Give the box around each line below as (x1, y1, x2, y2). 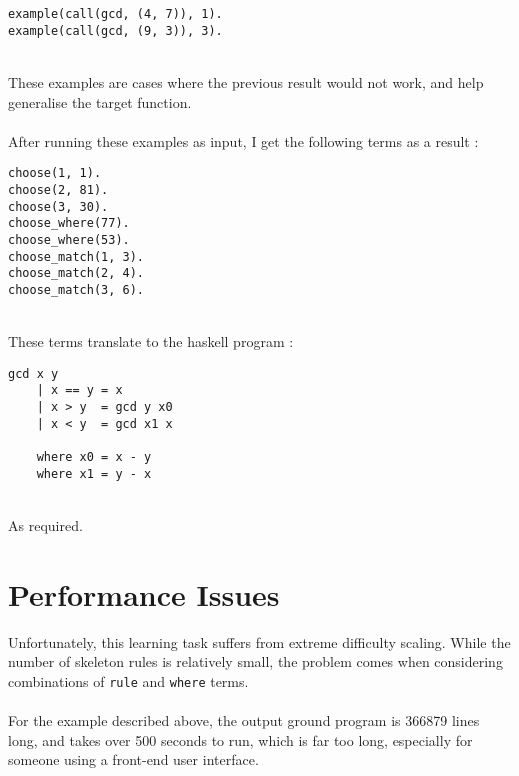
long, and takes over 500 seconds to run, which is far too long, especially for (8, 729, 473, 750)
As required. (8, 514, 83, 535)
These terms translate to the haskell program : (8, 331, 294, 352)
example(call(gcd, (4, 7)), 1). (8, 7, 223, 21)
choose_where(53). (8, 232, 130, 247)
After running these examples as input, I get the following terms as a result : (8, 130, 479, 151)
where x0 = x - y (36, 450, 152, 464)
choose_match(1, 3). (8, 249, 145, 264)
